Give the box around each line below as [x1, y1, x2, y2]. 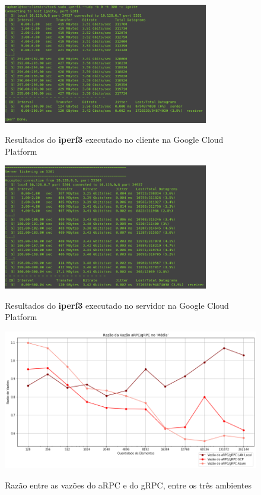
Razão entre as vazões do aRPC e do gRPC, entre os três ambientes [5, 478, 252, 491]
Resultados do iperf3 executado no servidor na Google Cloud [5, 299, 229, 311]
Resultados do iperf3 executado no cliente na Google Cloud [5, 133, 224, 146]
